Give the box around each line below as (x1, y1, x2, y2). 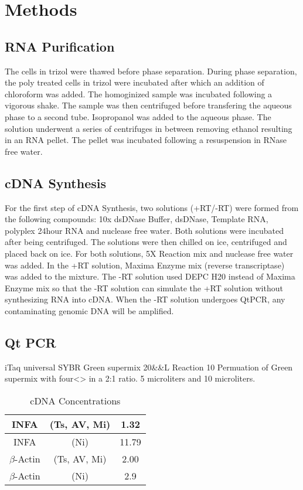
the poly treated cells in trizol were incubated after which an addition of (5, 76, 264, 89)
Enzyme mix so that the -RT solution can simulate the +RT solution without (5, 281, 283, 294)
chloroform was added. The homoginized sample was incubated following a (5, 87, 273, 100)
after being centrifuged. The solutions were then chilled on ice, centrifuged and (5, 236, 287, 248)
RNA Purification (5, 37, 115, 55)
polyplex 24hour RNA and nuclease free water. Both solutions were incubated (5, 224, 284, 236)
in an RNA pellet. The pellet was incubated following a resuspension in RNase (5, 134, 287, 146)
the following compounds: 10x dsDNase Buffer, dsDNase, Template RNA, (5, 213, 268, 225)
